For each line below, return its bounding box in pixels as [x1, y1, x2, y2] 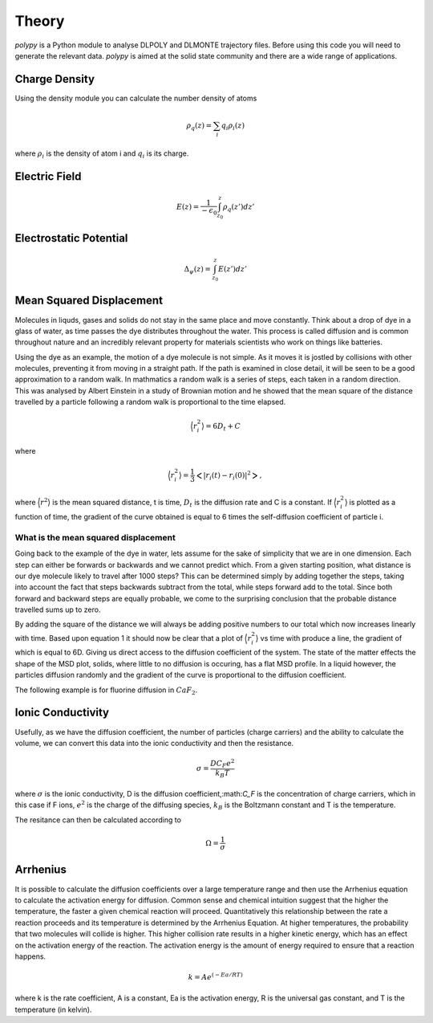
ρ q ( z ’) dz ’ [223, 202, 255, 213]
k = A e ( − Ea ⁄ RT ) [188, 972, 244, 982]
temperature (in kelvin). [14, 1005, 92, 1014]
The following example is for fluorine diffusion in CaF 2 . [14, 685, 198, 696]
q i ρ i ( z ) [221, 120, 245, 132]
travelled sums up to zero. [14, 605, 101, 614]
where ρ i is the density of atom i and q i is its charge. [14, 149, 189, 160]
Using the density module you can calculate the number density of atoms [14, 93, 257, 103]
